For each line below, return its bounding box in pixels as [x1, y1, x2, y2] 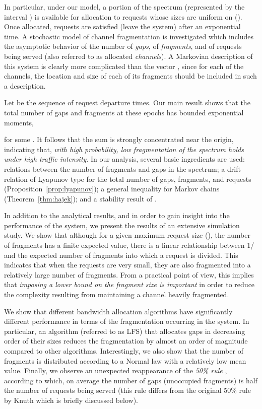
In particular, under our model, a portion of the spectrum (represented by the [4, 2, 245, 12]
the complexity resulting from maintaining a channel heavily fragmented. [4, 289, 229, 300]
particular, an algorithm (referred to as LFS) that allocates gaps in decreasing [4, 325, 245, 336]
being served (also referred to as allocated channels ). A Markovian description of [4, 50, 253, 61]
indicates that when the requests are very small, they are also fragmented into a [4, 259, 251, 270]
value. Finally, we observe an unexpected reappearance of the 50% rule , [4, 365, 227, 376]
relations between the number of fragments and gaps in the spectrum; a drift [4, 163, 241, 174]
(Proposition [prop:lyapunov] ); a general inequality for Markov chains [4, 183, 220, 194]
